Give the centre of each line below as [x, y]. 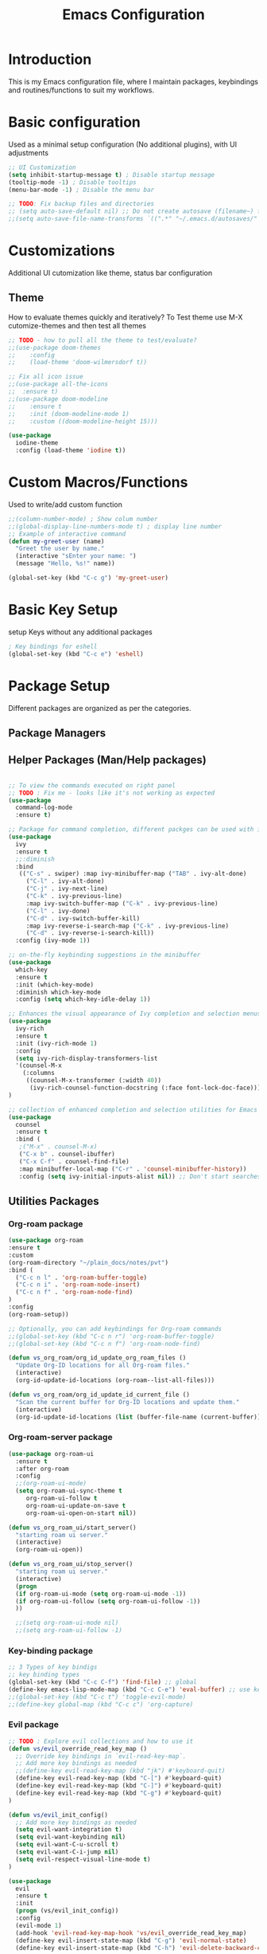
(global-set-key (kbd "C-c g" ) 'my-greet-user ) [89, 578]
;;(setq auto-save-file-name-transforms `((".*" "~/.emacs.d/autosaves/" [133, 219]
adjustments [29, 152]
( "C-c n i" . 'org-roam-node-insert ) [78, 1285]
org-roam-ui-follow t [62, 1498]
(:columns [39, 1073]
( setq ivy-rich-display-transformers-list [87, 1058]
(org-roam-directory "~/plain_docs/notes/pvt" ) [89, 1262]
